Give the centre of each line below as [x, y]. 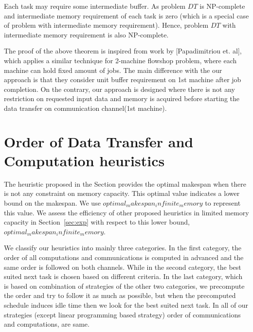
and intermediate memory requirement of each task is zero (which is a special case [126, 15]
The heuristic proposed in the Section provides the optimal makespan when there [125, 183]
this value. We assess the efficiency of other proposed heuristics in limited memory [126, 212]
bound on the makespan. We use [52, 203]
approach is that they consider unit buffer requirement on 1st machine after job [123, 79]
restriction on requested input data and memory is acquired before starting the [122, 98]
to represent [223, 203]
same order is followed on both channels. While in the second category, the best [123, 267]
